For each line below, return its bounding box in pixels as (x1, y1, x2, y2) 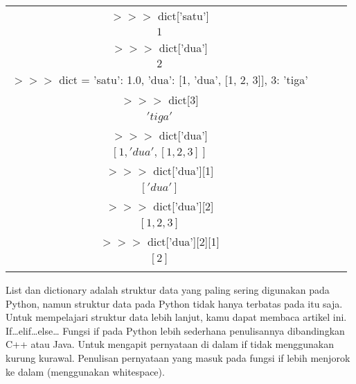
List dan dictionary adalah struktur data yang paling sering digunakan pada (6, 283, 330, 297)
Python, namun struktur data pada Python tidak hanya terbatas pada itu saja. (6, 296, 343, 310)
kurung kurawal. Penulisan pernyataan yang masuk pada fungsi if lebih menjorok (6, 350, 350, 365)
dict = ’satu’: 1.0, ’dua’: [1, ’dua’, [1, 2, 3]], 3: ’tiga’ (59, 72, 308, 87)
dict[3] (168, 92, 199, 108)
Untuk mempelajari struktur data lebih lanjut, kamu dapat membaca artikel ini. (6, 310, 347, 324)
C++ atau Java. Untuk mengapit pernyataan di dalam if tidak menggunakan (6, 337, 334, 351)
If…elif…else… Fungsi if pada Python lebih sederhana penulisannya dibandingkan (6, 323, 345, 337)
